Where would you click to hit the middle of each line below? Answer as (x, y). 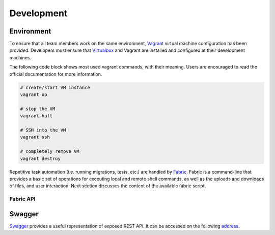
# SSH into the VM (43, 130)
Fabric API (22, 199)
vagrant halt (36, 116)
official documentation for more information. (56, 74)
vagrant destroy (40, 158)
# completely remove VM (50, 152)
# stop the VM (38, 109)
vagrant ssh (35, 137)
